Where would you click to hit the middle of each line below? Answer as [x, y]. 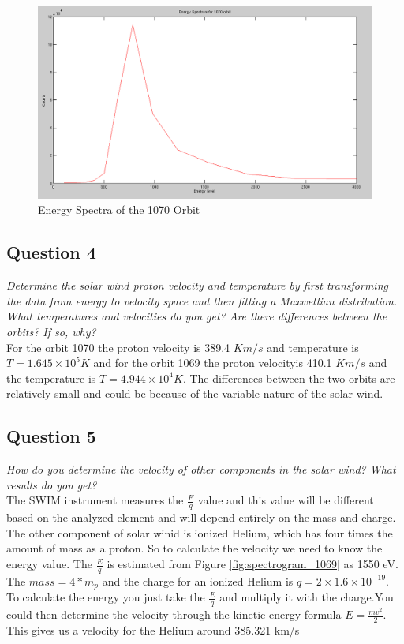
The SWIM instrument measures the [95, 500]
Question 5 [51, 436]
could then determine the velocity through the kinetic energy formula [174, 614]
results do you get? [52, 484]
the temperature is [51, 378]
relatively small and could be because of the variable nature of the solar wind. [195, 393]
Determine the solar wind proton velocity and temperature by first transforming [197, 285]
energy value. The [49, 564]
